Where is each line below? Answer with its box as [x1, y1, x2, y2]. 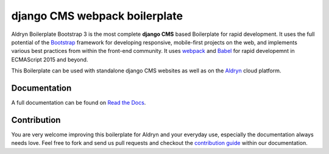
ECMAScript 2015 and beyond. [11, 55, 88, 63]
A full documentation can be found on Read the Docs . [11, 99, 146, 107]
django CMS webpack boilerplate [11, 9, 183, 23]
